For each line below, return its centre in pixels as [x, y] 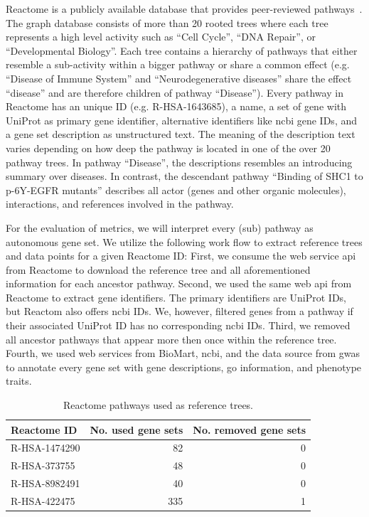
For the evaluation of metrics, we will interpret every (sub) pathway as [160, 227]
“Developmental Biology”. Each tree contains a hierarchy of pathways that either [182, 50]
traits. [19, 381]
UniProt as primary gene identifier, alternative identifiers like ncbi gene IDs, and [182, 120]
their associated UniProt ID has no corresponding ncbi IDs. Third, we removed [178, 325]
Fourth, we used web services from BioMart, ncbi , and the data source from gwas [183, 353]
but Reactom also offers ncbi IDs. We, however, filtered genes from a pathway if [180, 311]
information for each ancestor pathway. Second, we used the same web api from [179, 283]
